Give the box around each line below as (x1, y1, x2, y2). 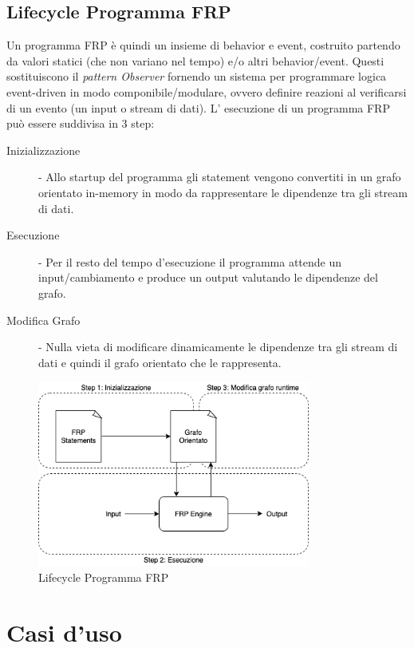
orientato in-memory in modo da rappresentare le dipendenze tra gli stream (38, 184, 408, 200)
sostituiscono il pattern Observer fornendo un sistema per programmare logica (6, 68, 387, 85)
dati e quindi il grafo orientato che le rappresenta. (38, 354, 282, 370)
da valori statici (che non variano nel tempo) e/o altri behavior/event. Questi (6, 52, 384, 69)
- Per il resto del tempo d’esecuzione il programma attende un (38, 253, 342, 270)
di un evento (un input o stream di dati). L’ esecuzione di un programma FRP (6, 99, 390, 116)
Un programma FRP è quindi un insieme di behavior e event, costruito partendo (6, 37, 400, 53)
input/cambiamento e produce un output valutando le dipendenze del (38, 269, 378, 286)
